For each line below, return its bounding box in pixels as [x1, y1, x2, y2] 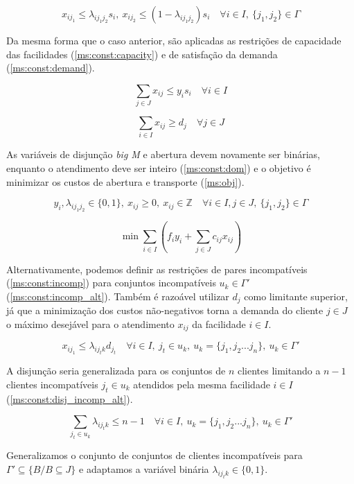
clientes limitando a [237, 363, 321, 378]
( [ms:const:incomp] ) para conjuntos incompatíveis [6, 275, 216, 290]
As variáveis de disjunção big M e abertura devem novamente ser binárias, [6, 147, 320, 162]
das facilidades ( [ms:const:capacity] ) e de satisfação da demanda [6, 46, 278, 61]
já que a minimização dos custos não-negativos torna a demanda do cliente [6, 303, 324, 318]
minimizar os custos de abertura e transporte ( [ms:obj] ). [6, 174, 245, 189]
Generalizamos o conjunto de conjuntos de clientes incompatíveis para [6, 448, 303, 463]
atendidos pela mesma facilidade [133, 377, 270, 391]
